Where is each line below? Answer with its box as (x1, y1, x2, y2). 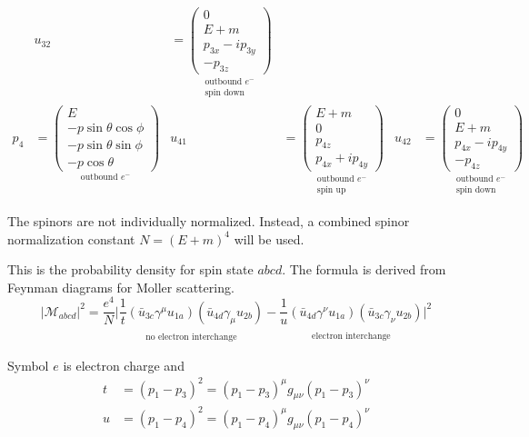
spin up (316, 185, 346, 195)
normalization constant (7, 229, 135, 248)
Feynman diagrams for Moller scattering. (7, 277, 235, 296)
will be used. (234, 229, 304, 248)
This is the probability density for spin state (7, 260, 254, 279)
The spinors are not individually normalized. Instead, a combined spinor (7, 211, 410, 230)
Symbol (7, 355, 49, 374)
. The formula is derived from (282, 260, 446, 279)
